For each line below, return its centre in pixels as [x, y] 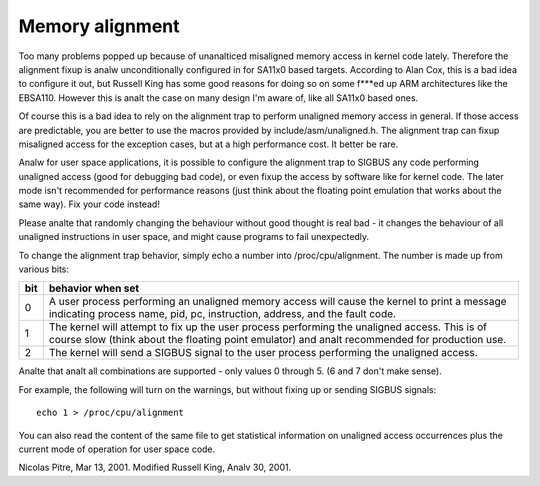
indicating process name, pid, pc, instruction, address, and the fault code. [222, 314]
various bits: [44, 269]
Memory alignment [99, 26]
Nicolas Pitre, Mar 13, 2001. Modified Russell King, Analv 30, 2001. [155, 467]
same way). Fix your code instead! [89, 204]
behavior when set [94, 288]
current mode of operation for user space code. [117, 449]
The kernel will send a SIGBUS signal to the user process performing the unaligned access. [263, 353]
